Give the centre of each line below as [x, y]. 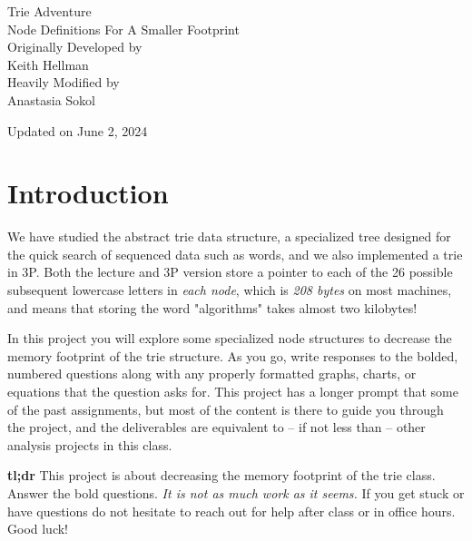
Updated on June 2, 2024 [78, 130]
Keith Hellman [48, 64]
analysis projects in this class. [90, 444]
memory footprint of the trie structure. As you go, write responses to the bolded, [233, 355]
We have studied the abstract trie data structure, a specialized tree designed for [229, 236]
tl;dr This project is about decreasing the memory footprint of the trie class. [221, 475]
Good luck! [38, 529]
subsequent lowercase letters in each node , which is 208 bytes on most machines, [230, 290]
